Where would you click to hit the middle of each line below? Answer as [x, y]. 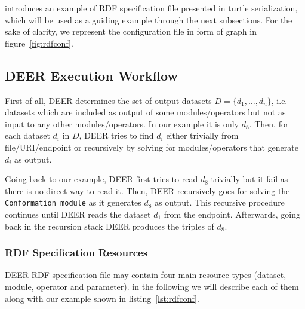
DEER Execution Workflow [91, 75]
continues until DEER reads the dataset [78, 214]
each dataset [27, 135]
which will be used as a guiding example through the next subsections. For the [149, 19]
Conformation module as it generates [73, 202]
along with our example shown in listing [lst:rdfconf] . [102, 298]
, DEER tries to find [116, 135]
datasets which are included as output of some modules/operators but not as [145, 112]
